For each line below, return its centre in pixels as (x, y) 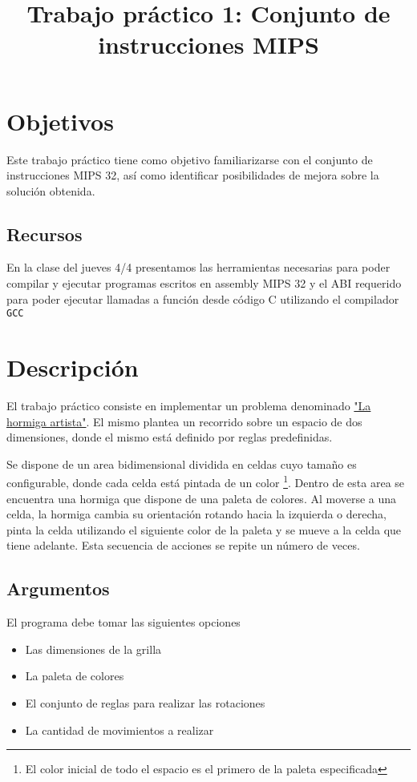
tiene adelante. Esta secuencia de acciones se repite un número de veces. (183, 545)
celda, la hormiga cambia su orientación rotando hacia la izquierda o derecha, (196, 514)
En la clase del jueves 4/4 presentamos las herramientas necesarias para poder (198, 267)
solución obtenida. (51, 190)
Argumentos (58, 589)
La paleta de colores (75, 676)
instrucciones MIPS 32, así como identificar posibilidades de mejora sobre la (193, 175)
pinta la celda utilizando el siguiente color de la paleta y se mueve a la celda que (204, 529)
